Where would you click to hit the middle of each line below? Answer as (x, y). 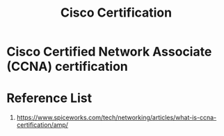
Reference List (49, 98)
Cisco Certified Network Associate (109, 52)
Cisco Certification (116, 13)
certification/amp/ (42, 125)
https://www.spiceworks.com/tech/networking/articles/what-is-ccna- (117, 118)
